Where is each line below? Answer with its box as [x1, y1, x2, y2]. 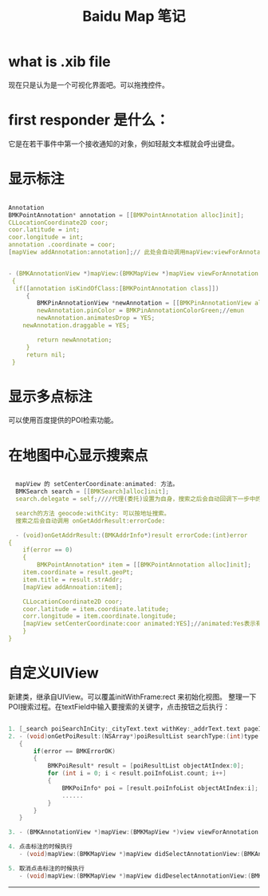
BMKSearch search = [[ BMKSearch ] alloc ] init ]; [15, 487, 170, 495]
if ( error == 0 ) [22, 546, 73, 555]
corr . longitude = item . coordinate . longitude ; [22, 612, 177, 621]
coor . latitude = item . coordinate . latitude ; [22, 605, 170, 613]
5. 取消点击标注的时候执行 [8, 864, 85, 872]
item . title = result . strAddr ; [22, 575, 124, 583]
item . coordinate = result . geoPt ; [22, 568, 134, 577]
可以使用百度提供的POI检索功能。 [8, 416, 118, 425]
